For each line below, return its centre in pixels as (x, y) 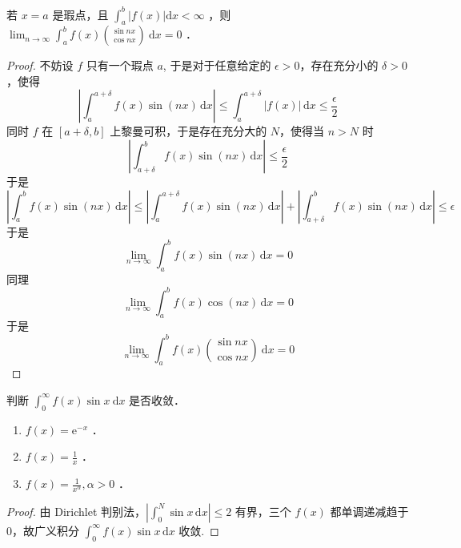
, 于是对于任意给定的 (217, 65)
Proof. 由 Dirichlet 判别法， (76, 511)
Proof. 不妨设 (40, 65)
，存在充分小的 (339, 65)
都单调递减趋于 (369, 511)
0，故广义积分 (43, 530)
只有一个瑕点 (120, 65)
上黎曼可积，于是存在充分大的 (188, 131)
